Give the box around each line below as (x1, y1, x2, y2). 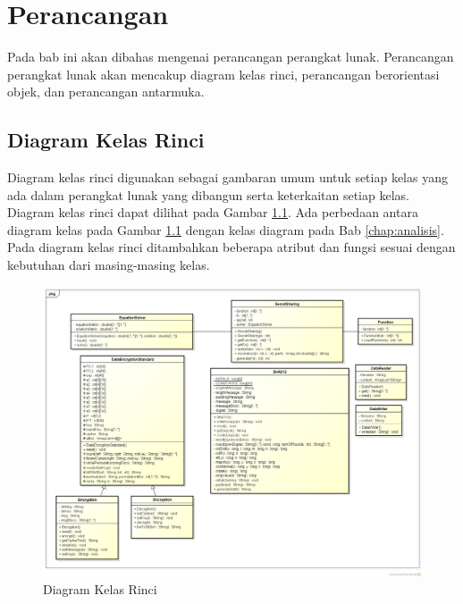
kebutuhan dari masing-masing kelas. (7, 256, 210, 274)
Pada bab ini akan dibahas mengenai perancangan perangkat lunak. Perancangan (7, 47, 454, 66)
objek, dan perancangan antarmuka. (7, 82, 205, 101)
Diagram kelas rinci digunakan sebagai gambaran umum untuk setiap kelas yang (7, 168, 448, 187)
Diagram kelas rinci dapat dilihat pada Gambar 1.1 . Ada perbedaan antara (7, 203, 418, 222)
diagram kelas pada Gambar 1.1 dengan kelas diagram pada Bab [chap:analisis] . (7, 220, 444, 239)
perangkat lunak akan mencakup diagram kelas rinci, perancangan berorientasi (7, 64, 440, 83)
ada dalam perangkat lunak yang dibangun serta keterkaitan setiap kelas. (7, 185, 409, 204)
